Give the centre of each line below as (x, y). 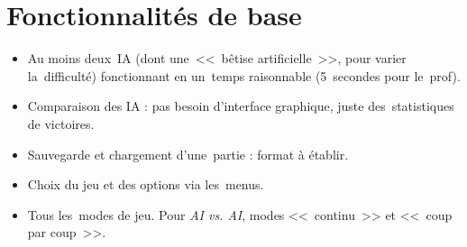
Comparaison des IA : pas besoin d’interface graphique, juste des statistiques (241, 106)
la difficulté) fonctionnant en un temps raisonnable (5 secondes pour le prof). (244, 75)
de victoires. (61, 123)
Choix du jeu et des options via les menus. (146, 184)
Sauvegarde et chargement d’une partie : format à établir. (188, 154)
